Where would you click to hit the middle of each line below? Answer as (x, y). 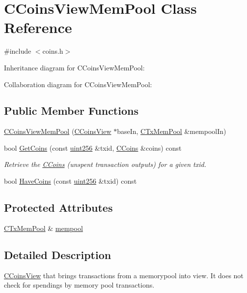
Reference (38, 27)
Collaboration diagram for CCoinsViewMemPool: (78, 84)
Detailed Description (58, 254)
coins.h (53, 51)
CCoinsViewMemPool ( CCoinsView (58, 131)
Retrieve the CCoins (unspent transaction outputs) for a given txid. (105, 164)
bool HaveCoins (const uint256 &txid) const (70, 181)
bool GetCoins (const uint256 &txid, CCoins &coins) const (93, 147)
